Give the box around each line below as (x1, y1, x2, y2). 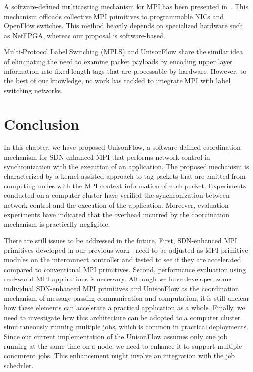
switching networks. (4, 85, 63, 95)
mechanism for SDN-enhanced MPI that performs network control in (4, 152, 210, 162)
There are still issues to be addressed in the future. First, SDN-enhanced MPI (4, 235, 237, 245)
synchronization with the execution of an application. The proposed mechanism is (4, 161, 249, 171)
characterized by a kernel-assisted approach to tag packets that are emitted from (4, 171, 246, 181)
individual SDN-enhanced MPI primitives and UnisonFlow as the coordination (4, 283, 239, 293)
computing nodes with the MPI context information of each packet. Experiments (4, 180, 246, 190)
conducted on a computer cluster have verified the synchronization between (4, 190, 230, 200)
